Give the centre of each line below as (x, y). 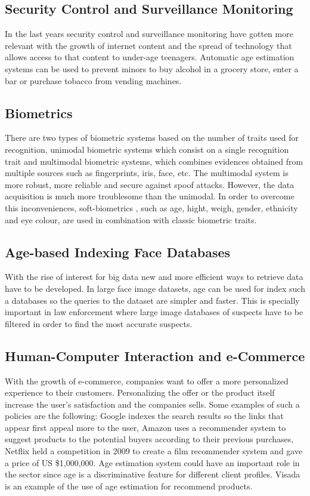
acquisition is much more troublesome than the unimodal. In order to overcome (150, 196)
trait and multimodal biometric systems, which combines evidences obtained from (154, 161)
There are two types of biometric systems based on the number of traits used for (152, 138)
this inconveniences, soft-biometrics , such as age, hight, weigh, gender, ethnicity (151, 207)
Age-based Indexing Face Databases (118, 252)
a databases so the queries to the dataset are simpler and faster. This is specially (152, 300)
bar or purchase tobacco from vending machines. (93, 80)
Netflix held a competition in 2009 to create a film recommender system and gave (154, 451)
